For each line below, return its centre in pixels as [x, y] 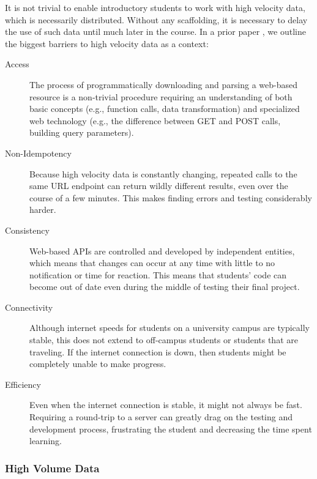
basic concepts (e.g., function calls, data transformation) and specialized [165, 109]
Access [17, 64]
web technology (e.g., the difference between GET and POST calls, [155, 120]
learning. [46, 441]
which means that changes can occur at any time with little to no [152, 263]
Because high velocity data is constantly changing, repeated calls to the [163, 173]
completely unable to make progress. [98, 364]
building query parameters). [82, 132]
